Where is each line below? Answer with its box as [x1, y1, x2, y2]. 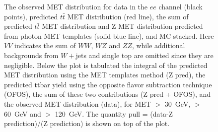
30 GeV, [164, 98, 191, 109]
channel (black [158, 1, 203, 11]
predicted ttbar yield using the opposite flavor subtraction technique [4, 79, 212, 89]
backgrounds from [4, 50, 59, 60]
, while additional [132, 40, 185, 51]
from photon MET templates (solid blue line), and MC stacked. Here [4, 30, 214, 41]
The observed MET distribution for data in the [4, 1, 148, 11]
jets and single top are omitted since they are [75, 50, 214, 60]
